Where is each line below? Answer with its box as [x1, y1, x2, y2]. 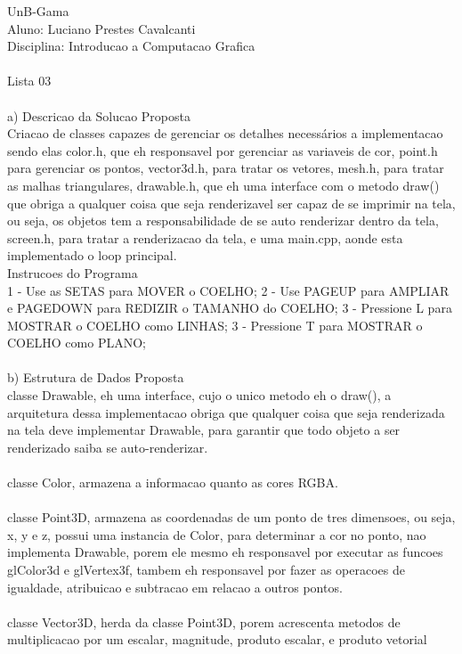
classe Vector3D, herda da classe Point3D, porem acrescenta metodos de [7, 612, 401, 631]
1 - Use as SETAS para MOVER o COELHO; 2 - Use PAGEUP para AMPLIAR [7, 281, 450, 299]
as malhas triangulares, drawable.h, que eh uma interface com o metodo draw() [7, 176, 440, 194]
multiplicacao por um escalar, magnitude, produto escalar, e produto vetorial [7, 630, 427, 649]
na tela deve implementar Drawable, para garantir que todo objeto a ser [7, 421, 401, 439]
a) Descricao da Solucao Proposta [7, 106, 190, 125]
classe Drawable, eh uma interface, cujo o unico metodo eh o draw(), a [7, 386, 392, 405]
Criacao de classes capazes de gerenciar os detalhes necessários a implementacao [7, 124, 443, 143]
